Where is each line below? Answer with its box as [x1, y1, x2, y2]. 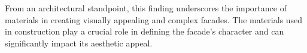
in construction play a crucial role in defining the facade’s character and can [5, 25, 284, 38]
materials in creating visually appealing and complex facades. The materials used [5, 13, 303, 26]
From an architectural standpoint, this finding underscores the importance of [5, 2, 287, 14]
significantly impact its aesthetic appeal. [5, 36, 153, 49]
